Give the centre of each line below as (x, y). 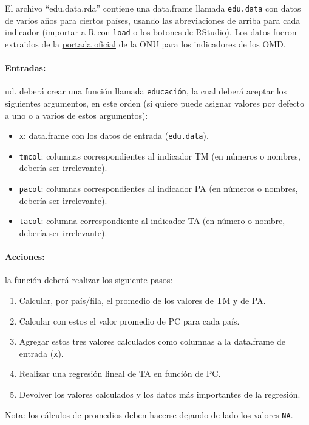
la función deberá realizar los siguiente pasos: (89, 280)
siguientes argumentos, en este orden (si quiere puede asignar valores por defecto (155, 103)
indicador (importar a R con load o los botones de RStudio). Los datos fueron (151, 32)
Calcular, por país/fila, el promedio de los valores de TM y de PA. (142, 300)
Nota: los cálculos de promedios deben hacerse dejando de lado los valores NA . (149, 414)
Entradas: (25, 68)
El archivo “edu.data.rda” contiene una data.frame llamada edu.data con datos (153, 8)
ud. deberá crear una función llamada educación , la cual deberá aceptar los (146, 91)
